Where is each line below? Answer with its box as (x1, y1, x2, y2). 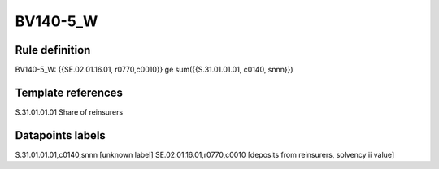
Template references (15, 85, 124, 99)
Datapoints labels (15, 128, 106, 142)
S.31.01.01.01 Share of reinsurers (15, 106, 124, 117)
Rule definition (15, 43, 91, 57)
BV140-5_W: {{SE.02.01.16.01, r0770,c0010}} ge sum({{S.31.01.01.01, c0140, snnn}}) (15, 65, 293, 75)
